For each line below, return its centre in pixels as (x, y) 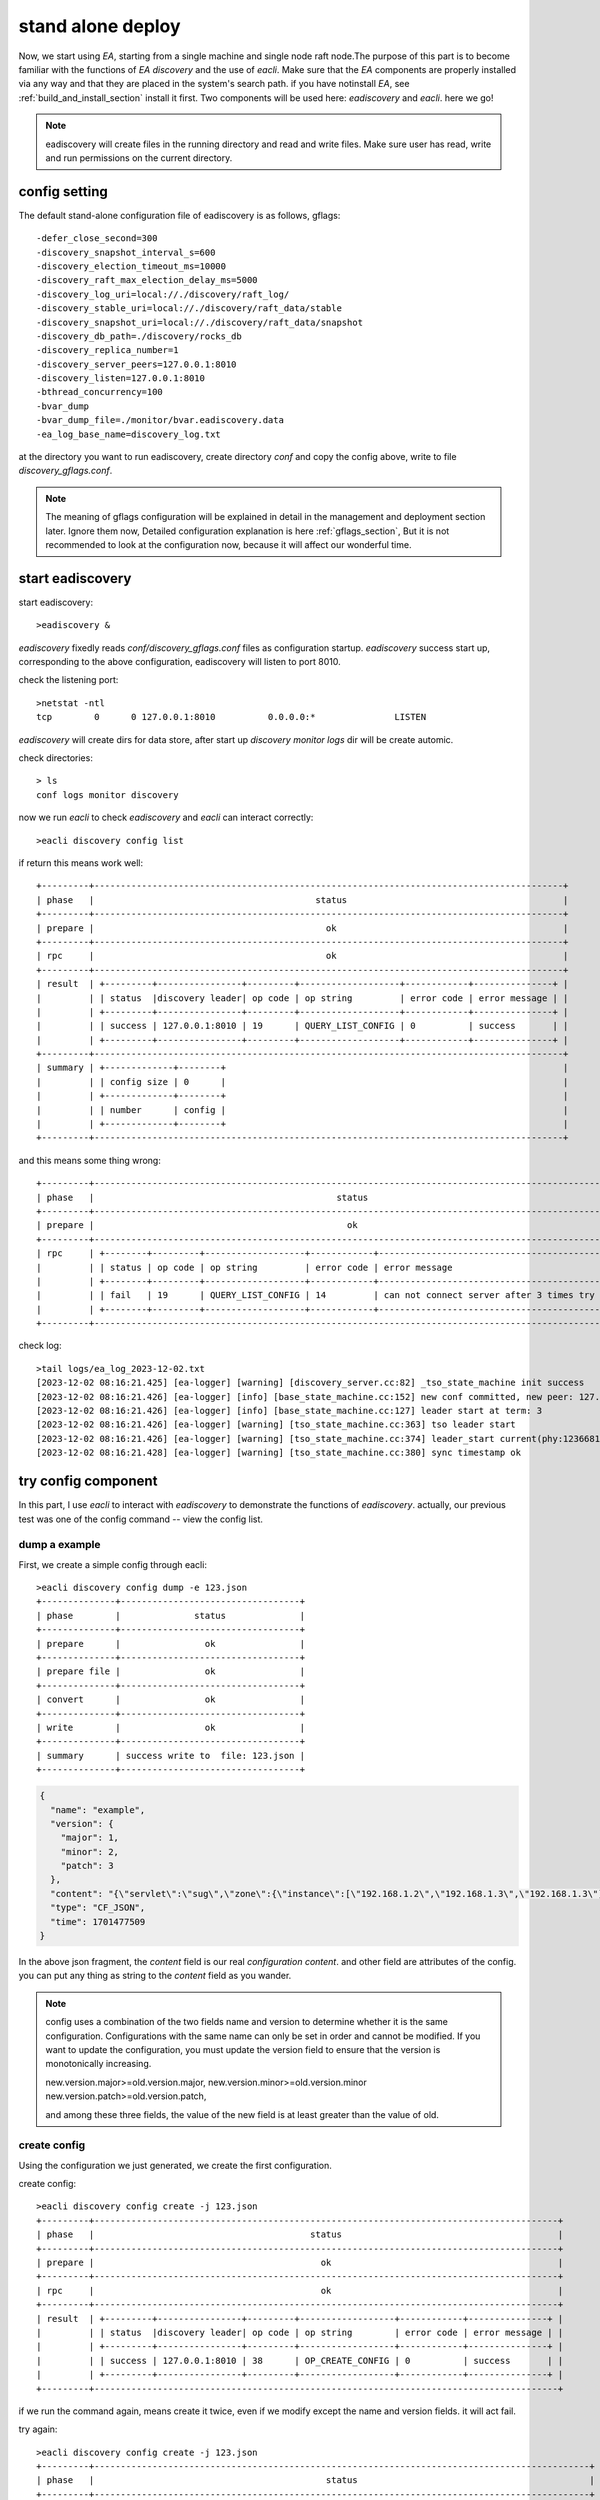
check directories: (56, 758)
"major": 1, (90, 1838)
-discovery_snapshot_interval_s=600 (126, 252)
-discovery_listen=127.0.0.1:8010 (120, 378)
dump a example (59, 1545)
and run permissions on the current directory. (139, 157)
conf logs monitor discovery (107, 794)
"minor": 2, (90, 1851)
